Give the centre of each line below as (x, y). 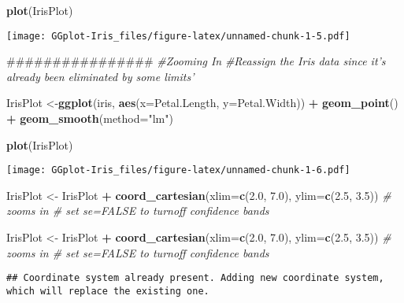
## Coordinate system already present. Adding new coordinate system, (195, 278)
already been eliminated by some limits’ (100, 76)
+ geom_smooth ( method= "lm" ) (90, 118)
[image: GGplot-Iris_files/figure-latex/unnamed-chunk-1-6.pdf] (178, 170)
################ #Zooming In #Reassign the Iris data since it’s (196, 61)
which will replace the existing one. (108, 291)
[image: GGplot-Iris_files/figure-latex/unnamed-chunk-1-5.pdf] (178, 36)
